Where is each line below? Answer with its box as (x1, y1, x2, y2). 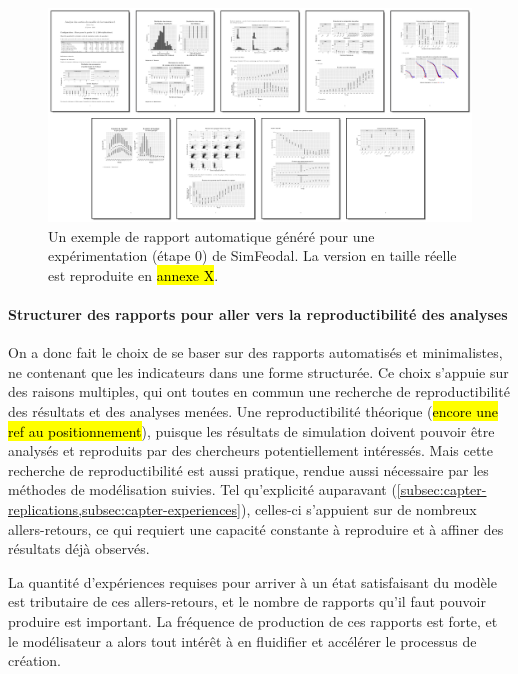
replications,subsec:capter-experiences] (8, 498, 241, 519)
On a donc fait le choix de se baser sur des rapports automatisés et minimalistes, (8, 342, 503, 363)
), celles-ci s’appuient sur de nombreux (240, 498, 477, 519)
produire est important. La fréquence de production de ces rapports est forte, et (8, 610, 498, 631)
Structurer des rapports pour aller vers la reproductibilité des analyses (8, 304, 508, 325)
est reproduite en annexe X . (48, 264, 219, 285)
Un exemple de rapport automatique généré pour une (48, 225, 375, 246)
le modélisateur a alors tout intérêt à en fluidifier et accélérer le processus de (8, 630, 477, 651)
